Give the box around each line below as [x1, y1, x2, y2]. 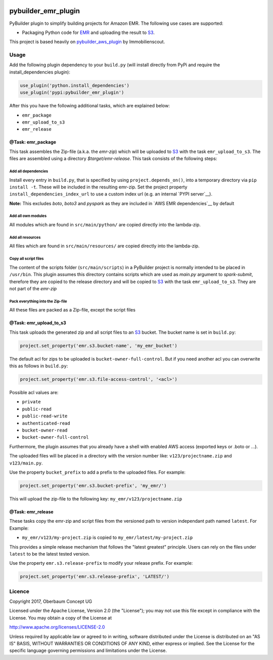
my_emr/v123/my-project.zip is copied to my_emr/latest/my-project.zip [22, 534, 193, 540]
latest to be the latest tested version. [9, 551, 90, 557]
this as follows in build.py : [9, 363, 68, 369]
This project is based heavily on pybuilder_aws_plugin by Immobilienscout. [9, 38, 165, 45]
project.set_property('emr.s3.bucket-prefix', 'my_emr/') [20, 483, 167, 488]
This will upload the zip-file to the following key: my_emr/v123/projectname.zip [9, 495, 183, 501]
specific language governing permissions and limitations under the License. [9, 647, 167, 653]
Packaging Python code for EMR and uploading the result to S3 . [22, 29, 155, 35]
